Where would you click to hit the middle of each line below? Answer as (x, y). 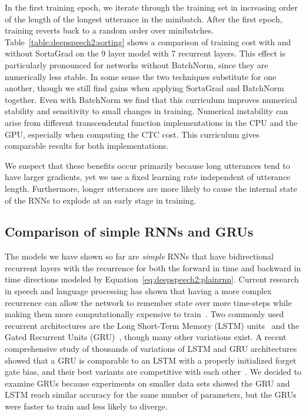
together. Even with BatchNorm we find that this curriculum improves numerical (151, 99)
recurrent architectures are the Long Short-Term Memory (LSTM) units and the (152, 325)
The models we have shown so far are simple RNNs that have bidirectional (139, 256)
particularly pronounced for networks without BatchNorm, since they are (137, 64)
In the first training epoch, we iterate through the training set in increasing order (151, 7)
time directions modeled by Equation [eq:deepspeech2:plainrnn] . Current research (152, 279)
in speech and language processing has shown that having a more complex (138, 291)
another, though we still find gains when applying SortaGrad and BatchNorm (144, 88)
